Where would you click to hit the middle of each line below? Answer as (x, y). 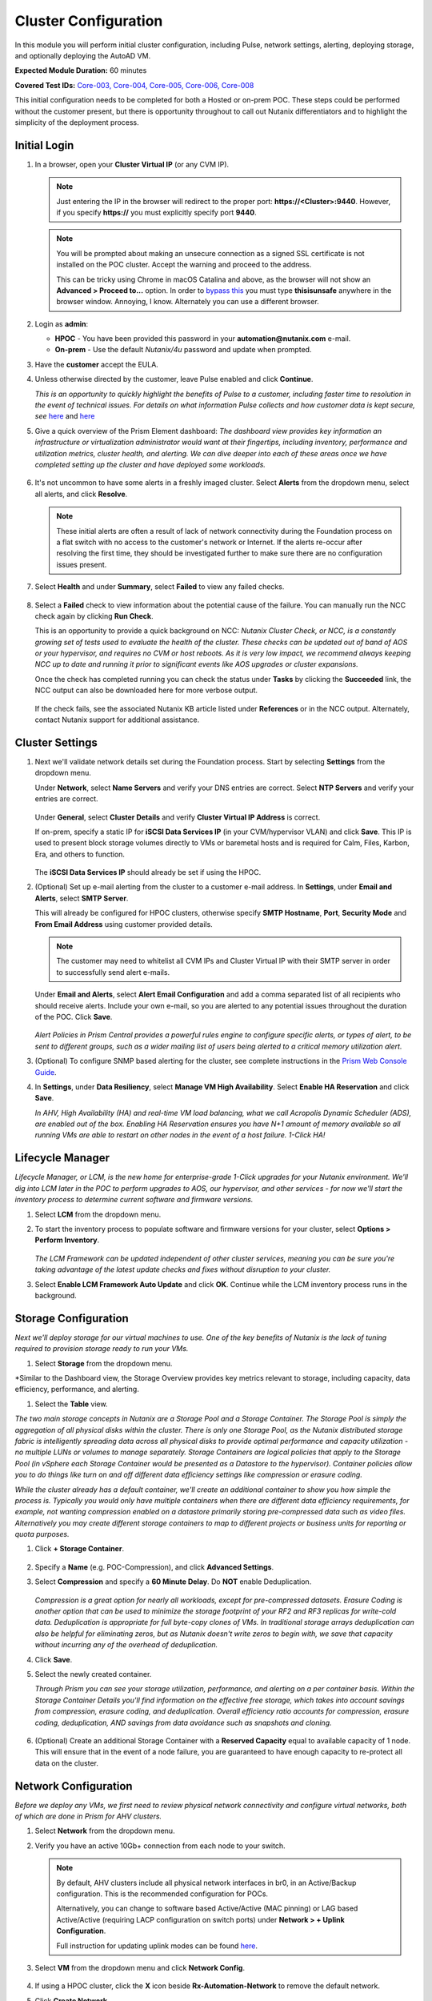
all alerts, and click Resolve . (81, 494)
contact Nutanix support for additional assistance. (117, 720)
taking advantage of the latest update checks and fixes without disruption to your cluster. (183, 1269)
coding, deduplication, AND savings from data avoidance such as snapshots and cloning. (183, 1722)
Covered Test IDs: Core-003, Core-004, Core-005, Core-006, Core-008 (134, 85)
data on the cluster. (67, 1763)
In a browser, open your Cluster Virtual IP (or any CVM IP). (132, 164)
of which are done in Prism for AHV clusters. (88, 1816)
